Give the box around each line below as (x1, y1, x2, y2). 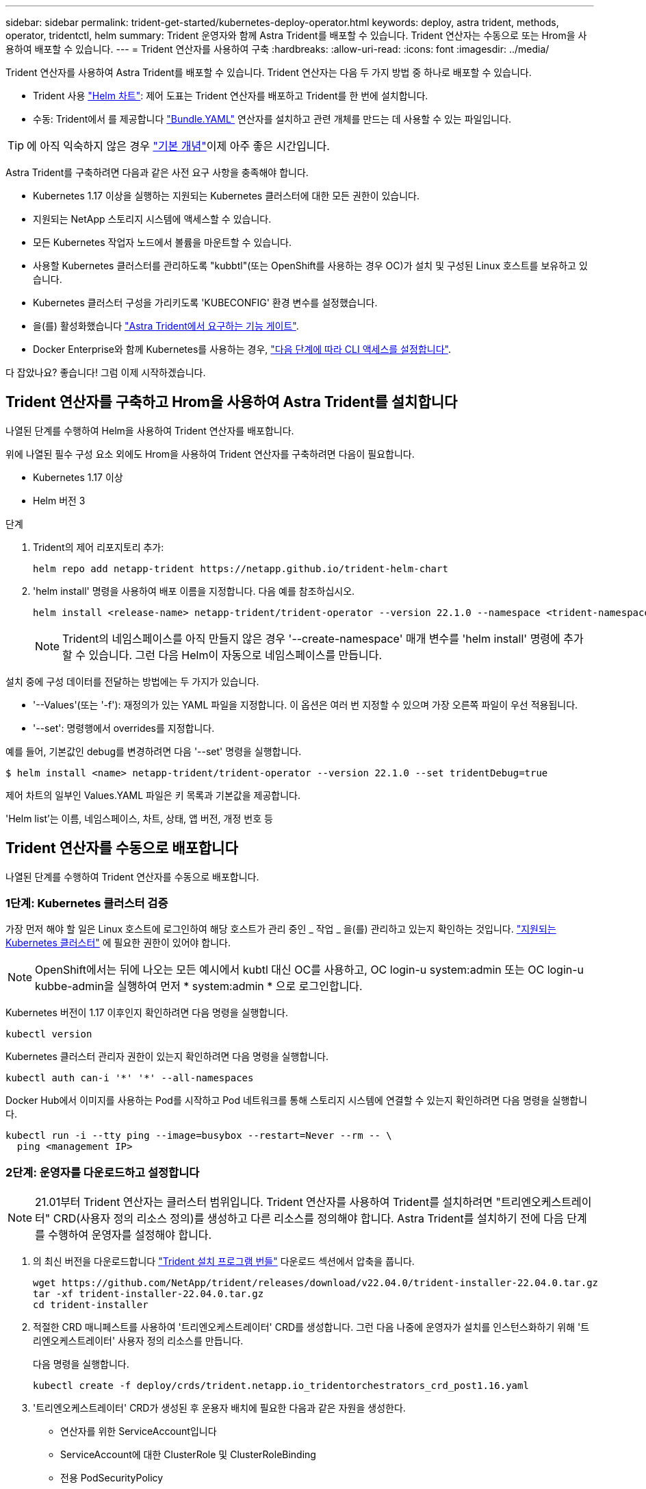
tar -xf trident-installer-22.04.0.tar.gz (33, 1288, 264, 1300)
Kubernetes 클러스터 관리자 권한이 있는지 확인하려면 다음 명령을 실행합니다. (5, 1050, 329, 1063)
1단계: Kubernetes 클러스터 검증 (5, 896, 168, 911)
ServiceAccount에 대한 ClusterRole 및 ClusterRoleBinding (60, 1449, 316, 1461)
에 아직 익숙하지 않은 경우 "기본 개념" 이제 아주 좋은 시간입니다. (27, 139, 330, 153)
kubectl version (5, 1029, 92, 1040)
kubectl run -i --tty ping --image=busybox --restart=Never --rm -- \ (5, 1130, 392, 1142)
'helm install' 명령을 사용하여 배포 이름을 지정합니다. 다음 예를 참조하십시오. (33, 584, 355, 597)
